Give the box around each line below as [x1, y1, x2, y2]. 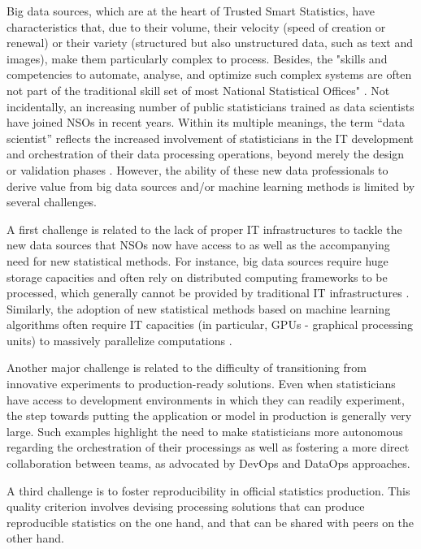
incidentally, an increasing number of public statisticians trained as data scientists [7, 97, 414, 115]
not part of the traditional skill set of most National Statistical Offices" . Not [7, 81, 390, 98]
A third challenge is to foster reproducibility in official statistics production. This [7, 482, 410, 499]
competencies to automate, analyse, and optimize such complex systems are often [7, 66, 412, 83]
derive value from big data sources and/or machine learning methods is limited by [7, 177, 415, 194]
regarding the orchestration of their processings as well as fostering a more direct [7, 439, 410, 456]
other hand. [7, 530, 64, 547]
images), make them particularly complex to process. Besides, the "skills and [7, 50, 388, 67]
